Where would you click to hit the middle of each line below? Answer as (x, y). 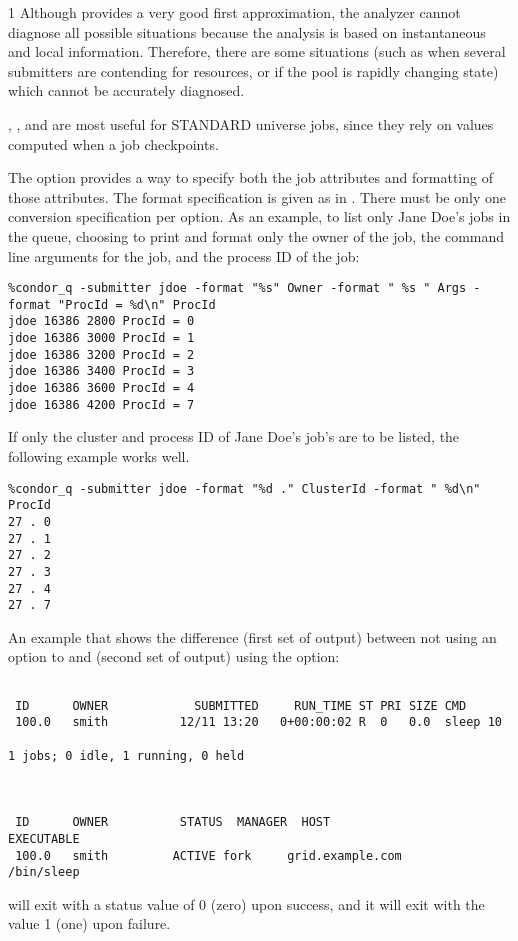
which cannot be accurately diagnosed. (126, 90)
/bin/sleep (44, 872)
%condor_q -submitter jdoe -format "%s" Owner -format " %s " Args (237, 288)
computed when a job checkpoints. (113, 143)
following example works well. (99, 455)
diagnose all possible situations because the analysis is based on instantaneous (247, 31)
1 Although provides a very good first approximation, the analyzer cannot (234, 12)
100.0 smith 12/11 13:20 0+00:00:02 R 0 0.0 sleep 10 (258, 722)
